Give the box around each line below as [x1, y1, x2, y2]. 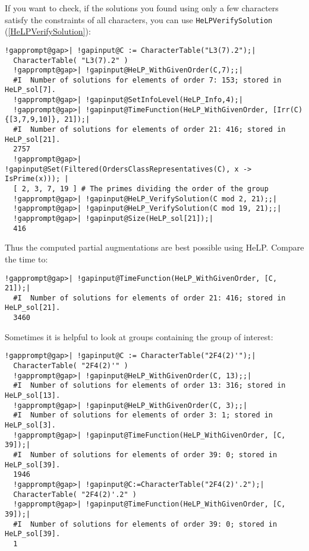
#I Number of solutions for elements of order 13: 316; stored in [13, 381, 286, 390]
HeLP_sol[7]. [5, 85, 56, 94]
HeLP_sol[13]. [5, 391, 61, 400]
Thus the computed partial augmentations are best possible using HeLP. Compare [5, 241, 304, 254]
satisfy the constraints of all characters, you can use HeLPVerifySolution [5, 13, 273, 26]
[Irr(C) [273, 105, 303, 114]
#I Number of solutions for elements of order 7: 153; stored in [13, 75, 282, 84]
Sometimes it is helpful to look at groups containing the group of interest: [5, 330, 273, 343]
